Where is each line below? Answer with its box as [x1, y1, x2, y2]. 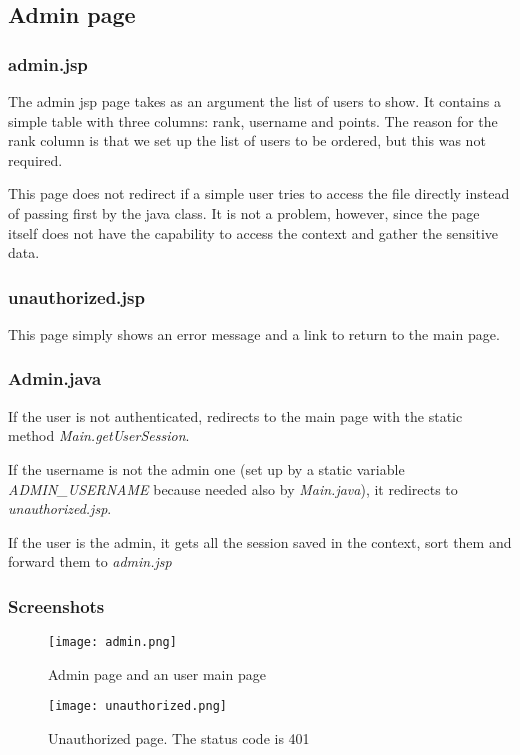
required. [8, 149, 63, 170]
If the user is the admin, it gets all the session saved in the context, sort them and [8, 531, 512, 552]
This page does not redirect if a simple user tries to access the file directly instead [8, 183, 510, 204]
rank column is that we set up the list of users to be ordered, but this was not [8, 130, 486, 151]
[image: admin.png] [48, 635, 177, 650]
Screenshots [8, 593, 105, 618]
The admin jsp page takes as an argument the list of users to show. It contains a [8, 91, 501, 111]
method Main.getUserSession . [8, 425, 190, 446]
